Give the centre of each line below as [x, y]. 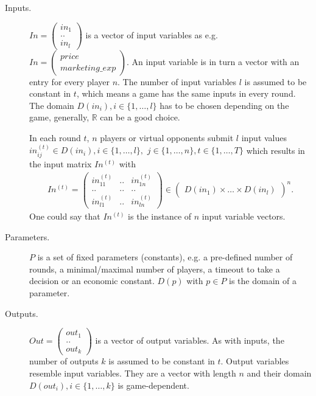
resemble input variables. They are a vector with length [133, 373]
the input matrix [61, 163]
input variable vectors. [244, 216]
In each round [55, 138]
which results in [276, 150]
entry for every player [69, 81]
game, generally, [59, 117]
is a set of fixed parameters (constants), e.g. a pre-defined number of [165, 257]
